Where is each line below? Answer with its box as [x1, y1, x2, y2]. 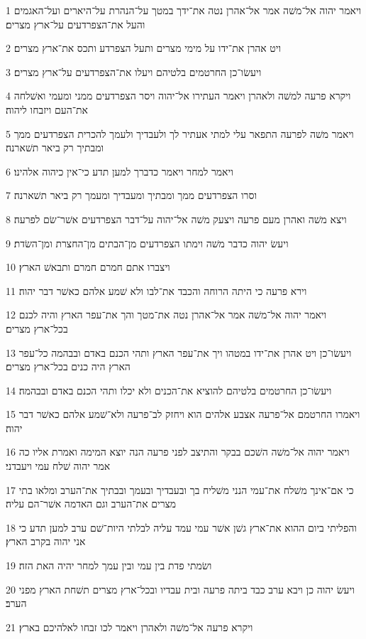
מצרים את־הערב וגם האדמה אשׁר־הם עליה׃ [6, 496, 177, 511]
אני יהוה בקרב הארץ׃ [6, 534, 86, 549]
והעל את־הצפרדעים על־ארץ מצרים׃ [6, 16, 145, 31]
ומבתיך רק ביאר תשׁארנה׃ [6, 140, 104, 155]
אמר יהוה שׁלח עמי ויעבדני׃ [6, 458, 111, 473]
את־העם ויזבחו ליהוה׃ [6, 102, 89, 117]
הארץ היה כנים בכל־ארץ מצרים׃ [6, 359, 131, 374]
